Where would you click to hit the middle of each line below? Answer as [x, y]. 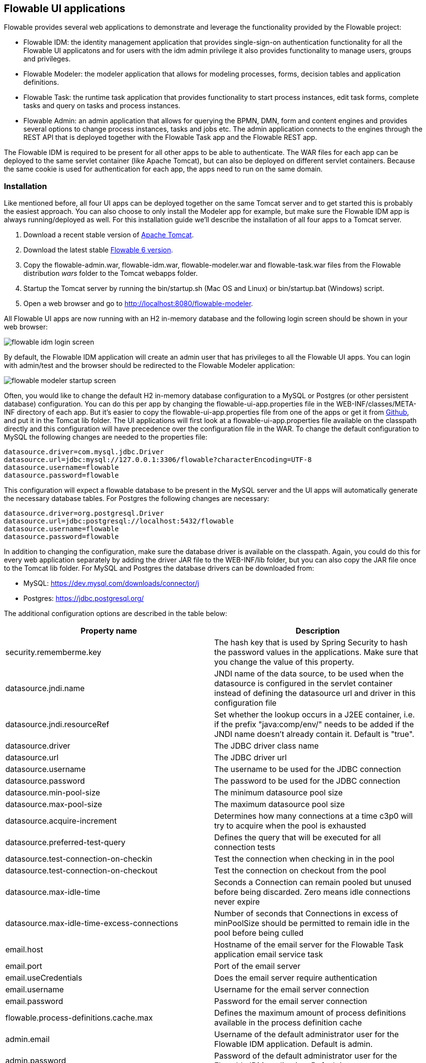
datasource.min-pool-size [53, 793]
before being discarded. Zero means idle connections [312, 892]
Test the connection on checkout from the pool [300, 871]
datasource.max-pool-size [54, 804]
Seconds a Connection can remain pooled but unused [313, 882]
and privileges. [47, 59]
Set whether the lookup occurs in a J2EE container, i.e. [315, 715]
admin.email [28, 1039]
